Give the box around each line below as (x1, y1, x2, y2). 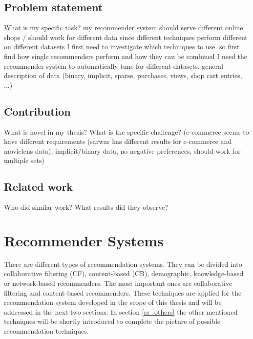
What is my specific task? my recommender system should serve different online (4, 22, 243, 33)
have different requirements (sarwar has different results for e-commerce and (4, 136, 232, 146)
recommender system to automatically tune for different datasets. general (4, 60, 223, 71)
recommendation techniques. (4, 326, 89, 336)
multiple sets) (4, 155, 44, 165)
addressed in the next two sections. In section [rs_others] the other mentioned (4, 306, 238, 317)
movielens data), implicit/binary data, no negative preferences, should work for (4, 145, 241, 156)
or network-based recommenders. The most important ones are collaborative (4, 278, 232, 288)
